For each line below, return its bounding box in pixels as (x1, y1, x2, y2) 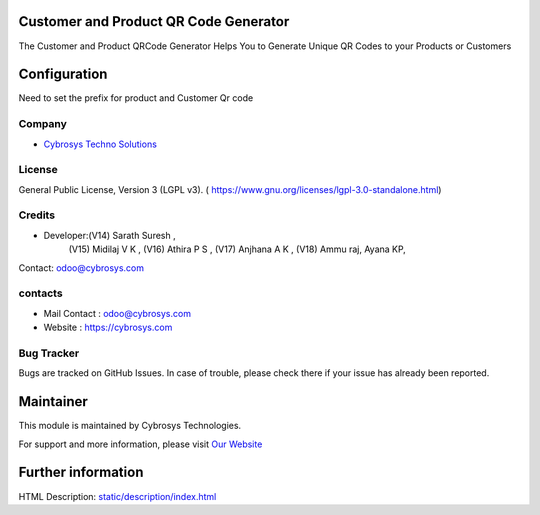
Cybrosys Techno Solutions (43, 138, 157, 150)
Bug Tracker (18, 346, 80, 360)
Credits (18, 208, 55, 222)
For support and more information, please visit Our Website (18, 438, 263, 450)
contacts (18, 286, 64, 300)
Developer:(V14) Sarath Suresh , (43, 229, 176, 241)
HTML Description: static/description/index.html (18, 490, 217, 502)
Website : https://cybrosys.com (43, 321, 173, 334)
